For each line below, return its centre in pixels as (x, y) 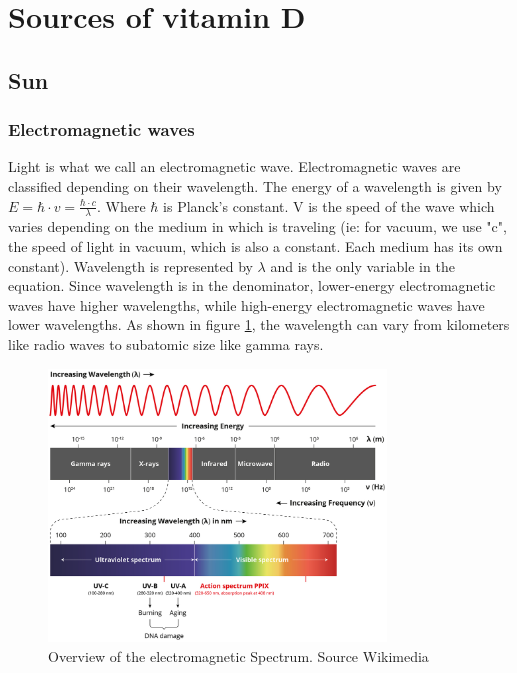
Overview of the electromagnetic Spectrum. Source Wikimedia (238, 656)
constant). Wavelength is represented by (130, 265)
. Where (121, 205)
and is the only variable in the (362, 265)
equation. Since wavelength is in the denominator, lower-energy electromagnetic (252, 285)
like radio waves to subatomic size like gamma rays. (166, 343)
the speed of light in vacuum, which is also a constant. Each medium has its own (255, 245)
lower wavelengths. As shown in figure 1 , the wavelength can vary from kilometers (259, 324)
